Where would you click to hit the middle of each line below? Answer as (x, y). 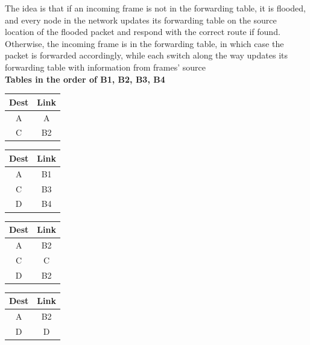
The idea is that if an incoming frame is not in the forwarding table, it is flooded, (155, 8)
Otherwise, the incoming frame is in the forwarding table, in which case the (144, 43)
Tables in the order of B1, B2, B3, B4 (85, 79)
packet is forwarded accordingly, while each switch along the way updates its (147, 55)
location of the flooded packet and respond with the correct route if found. (143, 32)
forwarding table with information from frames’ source (105, 67)
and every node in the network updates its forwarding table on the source (141, 20)
